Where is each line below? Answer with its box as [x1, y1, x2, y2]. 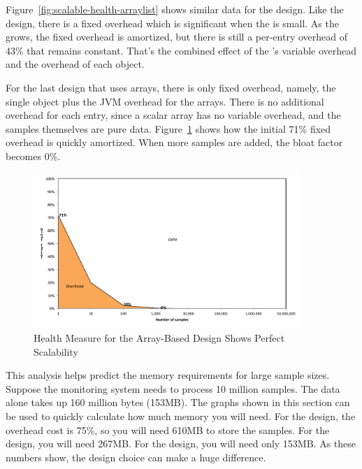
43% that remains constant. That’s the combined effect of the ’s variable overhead [6, 43, 357, 57]
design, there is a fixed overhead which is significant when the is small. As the [6, 15, 339, 30]
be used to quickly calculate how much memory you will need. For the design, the [6, 409, 356, 424]
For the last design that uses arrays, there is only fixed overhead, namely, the [6, 80, 336, 94]
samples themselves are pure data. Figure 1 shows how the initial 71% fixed [6, 121, 331, 136]
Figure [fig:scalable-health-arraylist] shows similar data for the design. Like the [6, 2, 344, 16]
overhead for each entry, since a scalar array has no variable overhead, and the [6, 108, 341, 122]
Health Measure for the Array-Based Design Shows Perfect [34, 331, 285, 345]
